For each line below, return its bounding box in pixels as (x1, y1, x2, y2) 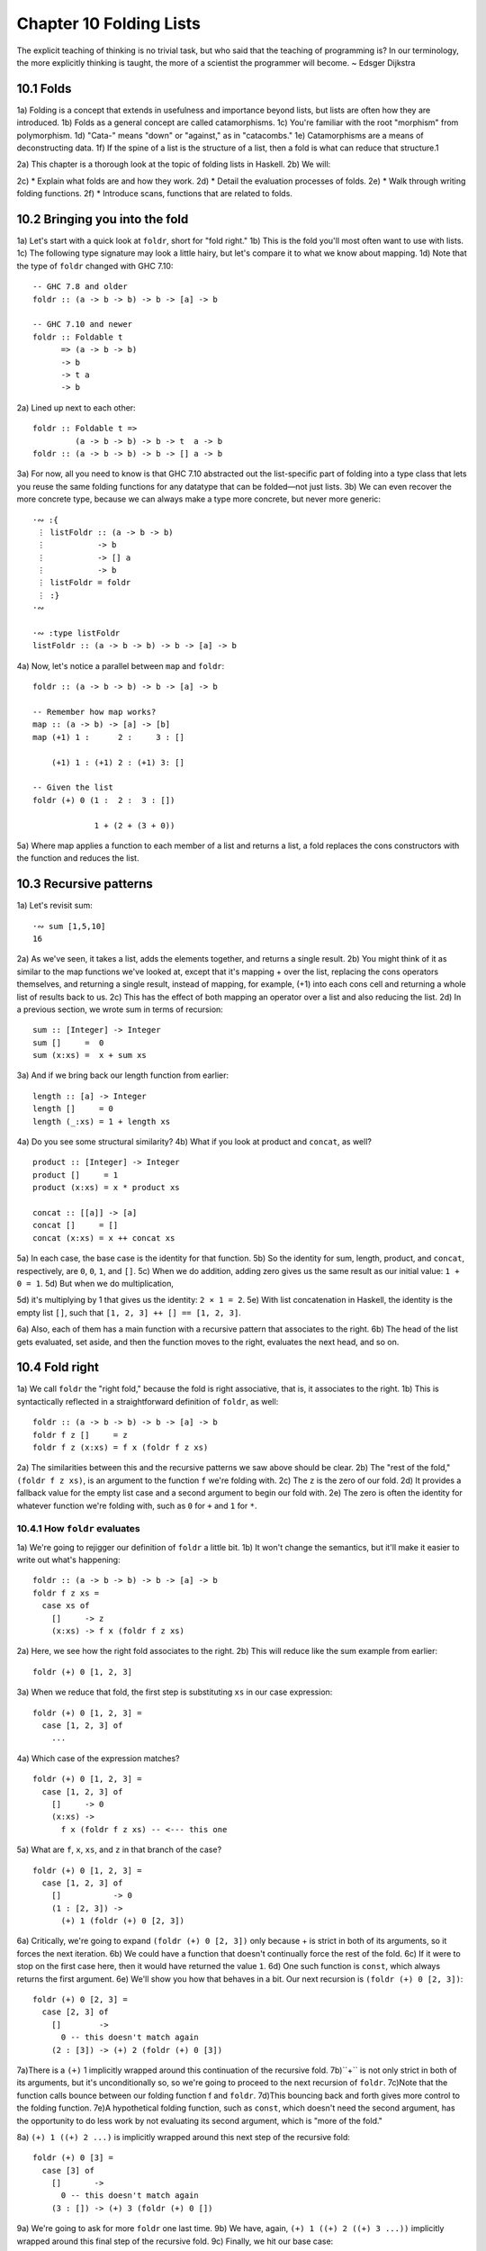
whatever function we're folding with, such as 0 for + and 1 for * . (16, 1500, 257, 1511)
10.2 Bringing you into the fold (16, 212, 189, 227)
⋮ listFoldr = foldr (37, 577, 131, 588)
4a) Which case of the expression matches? (16, 1752, 180, 1764)
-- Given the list (32, 782, 114, 792)
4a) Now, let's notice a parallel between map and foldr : (16, 660, 225, 671)
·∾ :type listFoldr (32, 628, 121, 638)
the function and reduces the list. (16, 853, 139, 863)
